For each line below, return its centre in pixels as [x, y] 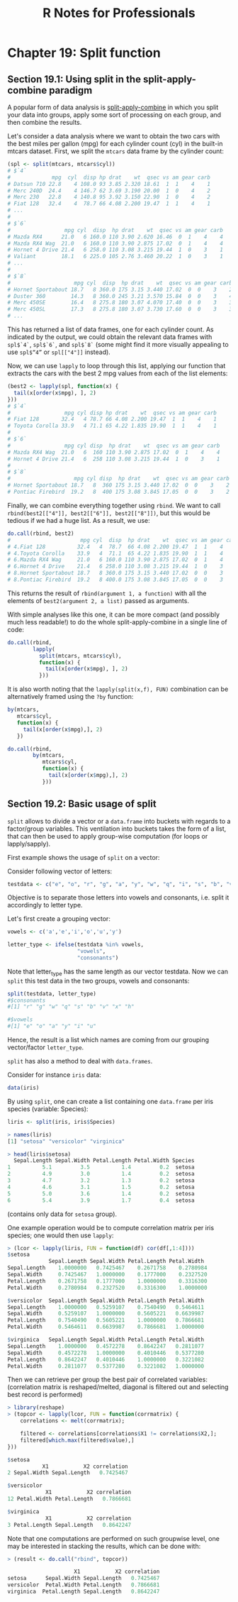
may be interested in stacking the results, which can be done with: [104, 1546]
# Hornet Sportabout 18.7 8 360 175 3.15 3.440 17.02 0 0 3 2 [119, 485]
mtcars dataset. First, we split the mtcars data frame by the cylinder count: [116, 151]
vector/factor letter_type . [46, 1047]
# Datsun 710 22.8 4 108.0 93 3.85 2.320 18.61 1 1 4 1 [109, 184]
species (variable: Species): [48, 1109]
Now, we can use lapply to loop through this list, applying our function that [117, 366]
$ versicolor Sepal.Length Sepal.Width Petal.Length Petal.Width [106, 1300]
